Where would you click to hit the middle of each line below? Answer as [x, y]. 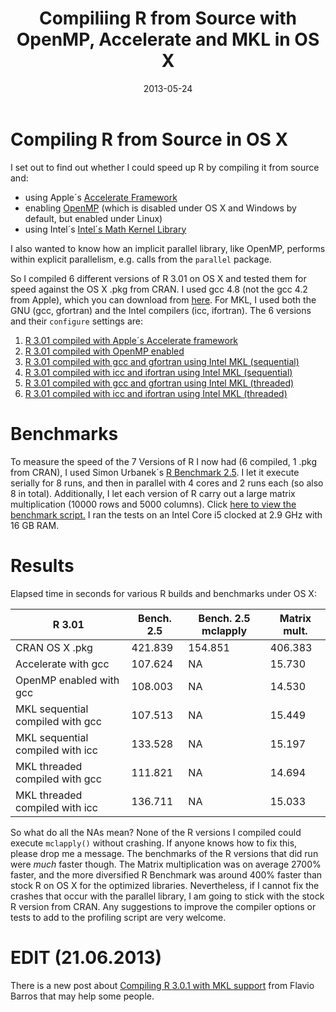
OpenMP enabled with [67, 680]
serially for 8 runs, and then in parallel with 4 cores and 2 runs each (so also [167, 483]
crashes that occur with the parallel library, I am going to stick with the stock [167, 896]
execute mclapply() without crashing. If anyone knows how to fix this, [154, 843]
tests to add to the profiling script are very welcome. [118, 917]
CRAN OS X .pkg [54, 647]
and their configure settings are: [77, 321]
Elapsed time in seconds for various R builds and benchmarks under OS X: [163, 593]
